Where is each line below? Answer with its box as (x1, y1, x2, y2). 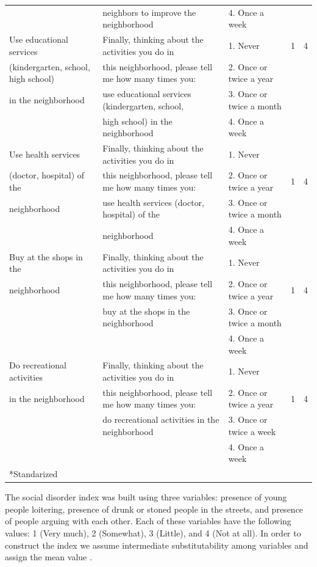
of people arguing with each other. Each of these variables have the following (5, 514, 291, 527)
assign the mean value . (5, 551, 92, 563)
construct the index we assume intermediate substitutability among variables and (5, 538, 308, 551)
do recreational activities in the (102, 413, 219, 426)
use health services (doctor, (102, 196, 205, 208)
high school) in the (102, 114, 173, 127)
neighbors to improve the (102, 5, 196, 18)
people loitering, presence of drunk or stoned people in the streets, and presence (5, 502, 304, 515)
